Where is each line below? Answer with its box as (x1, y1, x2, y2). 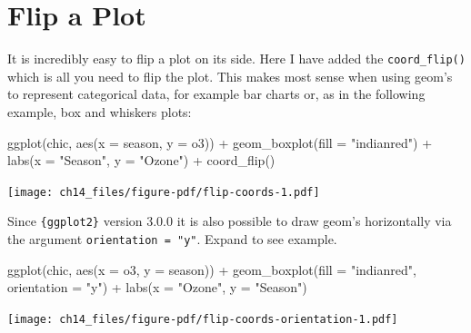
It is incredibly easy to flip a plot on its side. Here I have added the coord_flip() (7, 49, 466, 68)
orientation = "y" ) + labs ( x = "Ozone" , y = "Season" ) (7, 278, 307, 297)
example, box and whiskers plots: (7, 102, 192, 121)
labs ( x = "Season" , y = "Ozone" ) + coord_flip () (7, 151, 276, 170)
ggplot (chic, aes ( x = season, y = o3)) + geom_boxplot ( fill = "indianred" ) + (7, 132, 433, 152)
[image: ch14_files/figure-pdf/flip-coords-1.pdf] (7, 185, 320, 199)
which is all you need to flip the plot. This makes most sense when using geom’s (7, 66, 453, 85)
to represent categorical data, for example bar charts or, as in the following (7, 84, 426, 103)
